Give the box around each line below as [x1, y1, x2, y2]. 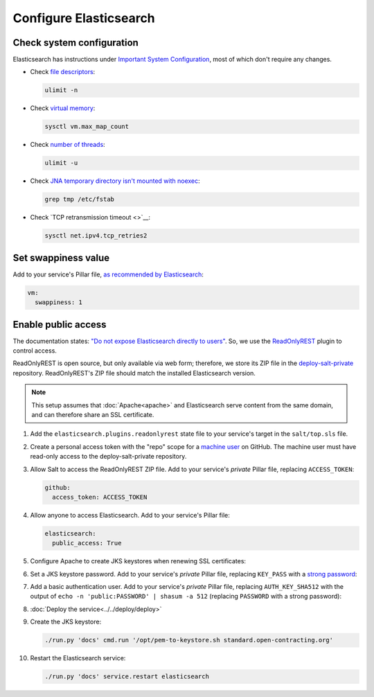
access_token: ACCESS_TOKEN [52, 493, 148, 501]
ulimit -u [44, 159, 78, 167]
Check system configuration [12, 37, 139, 48]
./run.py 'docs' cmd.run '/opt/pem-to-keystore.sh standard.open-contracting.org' [44, 636, 334, 644]
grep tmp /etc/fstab [44, 195, 114, 204]
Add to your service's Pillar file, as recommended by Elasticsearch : [12, 270, 204, 279]
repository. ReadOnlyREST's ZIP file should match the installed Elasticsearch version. [12, 369, 256, 377]
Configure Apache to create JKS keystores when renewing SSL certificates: [30, 557, 246, 565]
